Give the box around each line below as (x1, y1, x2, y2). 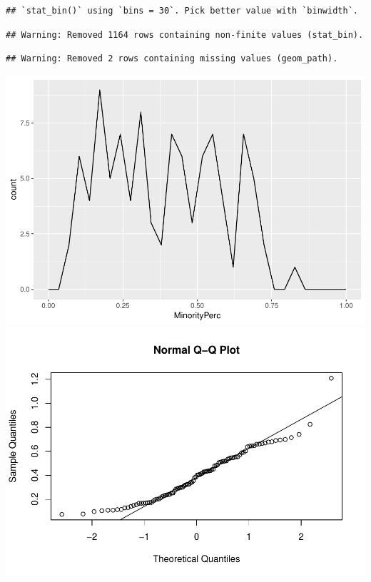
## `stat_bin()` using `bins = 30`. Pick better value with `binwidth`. (6, 6, 358, 16)
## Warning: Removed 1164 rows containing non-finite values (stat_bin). (6, 29, 364, 40)
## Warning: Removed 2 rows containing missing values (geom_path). (6, 53, 338, 64)
